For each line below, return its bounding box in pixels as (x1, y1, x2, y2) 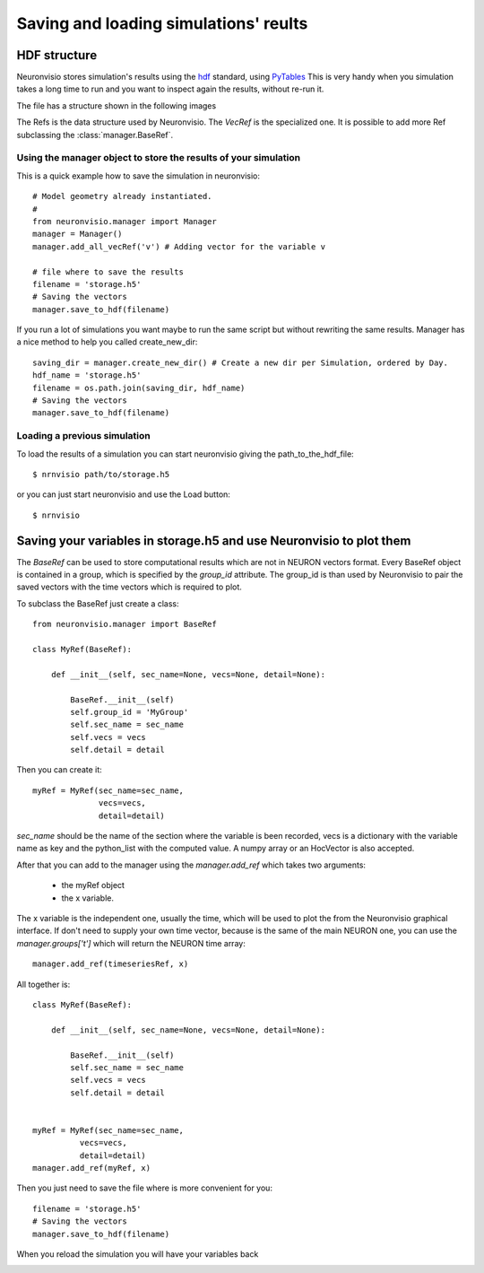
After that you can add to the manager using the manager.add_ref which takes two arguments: (16, 859, 367, 870)
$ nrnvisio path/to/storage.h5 (32, 469, 170, 479)
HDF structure (16, 48, 98, 63)
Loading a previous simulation (16, 430, 151, 442)
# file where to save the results (32, 266, 184, 277)
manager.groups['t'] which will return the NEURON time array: (16, 937, 246, 948)
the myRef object (61, 880, 125, 891)
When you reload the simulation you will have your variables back (16, 1248, 259, 1260)
